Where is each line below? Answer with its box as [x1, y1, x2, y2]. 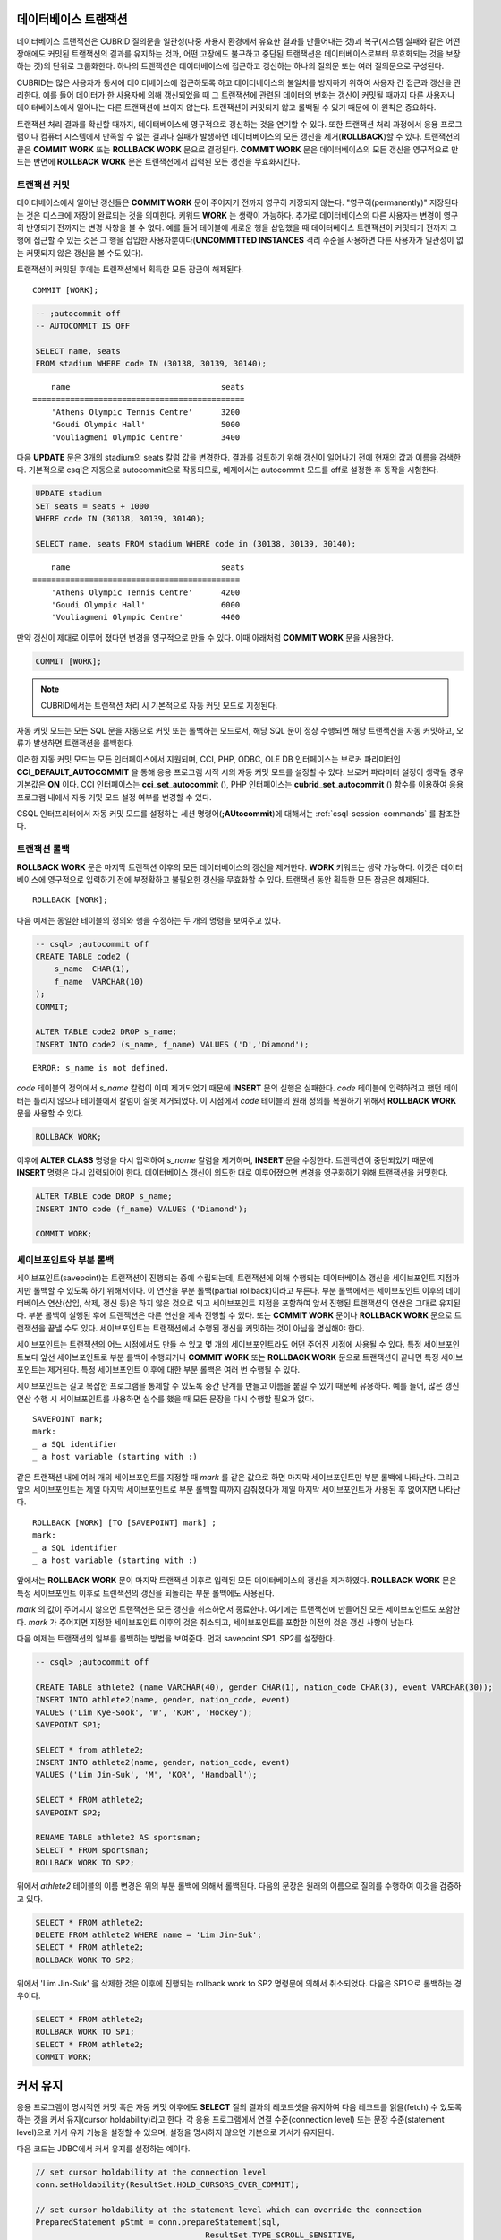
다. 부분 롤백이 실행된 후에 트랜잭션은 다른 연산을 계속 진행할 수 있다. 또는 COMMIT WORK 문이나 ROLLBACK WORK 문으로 [16, 1310, 453, 1321]
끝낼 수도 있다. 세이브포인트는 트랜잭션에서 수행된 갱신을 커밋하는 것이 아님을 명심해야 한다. [47, 1322, 366, 1333]
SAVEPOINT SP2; [35, 1807, 102, 1818]
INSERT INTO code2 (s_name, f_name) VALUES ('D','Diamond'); [35, 1039, 310, 1049]
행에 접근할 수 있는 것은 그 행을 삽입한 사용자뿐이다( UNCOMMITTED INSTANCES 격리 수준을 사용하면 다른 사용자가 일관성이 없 [16, 235, 464, 246]
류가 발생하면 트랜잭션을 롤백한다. [16, 737, 134, 748]
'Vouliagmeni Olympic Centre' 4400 [50, 612, 241, 623]
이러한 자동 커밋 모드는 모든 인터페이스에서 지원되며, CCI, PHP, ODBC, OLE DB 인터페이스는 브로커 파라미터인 [16, 754, 402, 765]
